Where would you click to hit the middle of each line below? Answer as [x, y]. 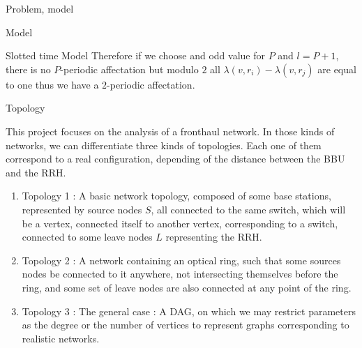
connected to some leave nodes [87, 237]
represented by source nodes [82, 209]
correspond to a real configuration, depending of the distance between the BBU [175, 159]
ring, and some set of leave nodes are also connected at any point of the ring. [187, 287]
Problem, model [40, 8]
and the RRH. [36, 172]
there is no [28, 69]
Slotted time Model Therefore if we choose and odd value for [135, 55]
